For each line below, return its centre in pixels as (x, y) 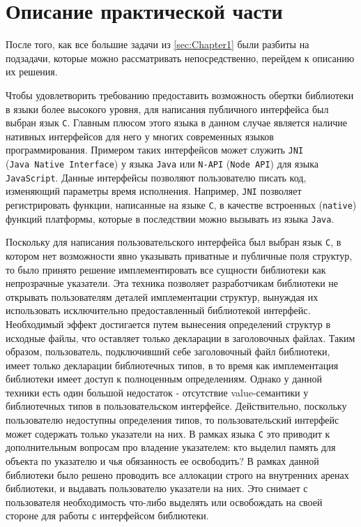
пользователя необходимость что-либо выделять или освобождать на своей (164, 502)
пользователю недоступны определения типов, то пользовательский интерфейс (172, 420)
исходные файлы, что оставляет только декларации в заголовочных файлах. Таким (180, 337)
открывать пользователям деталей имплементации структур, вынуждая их (162, 296)
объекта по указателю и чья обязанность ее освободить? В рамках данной (162, 460)
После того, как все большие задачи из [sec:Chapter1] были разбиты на (158, 44)
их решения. (32, 72)
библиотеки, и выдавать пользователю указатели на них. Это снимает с (157, 488)
